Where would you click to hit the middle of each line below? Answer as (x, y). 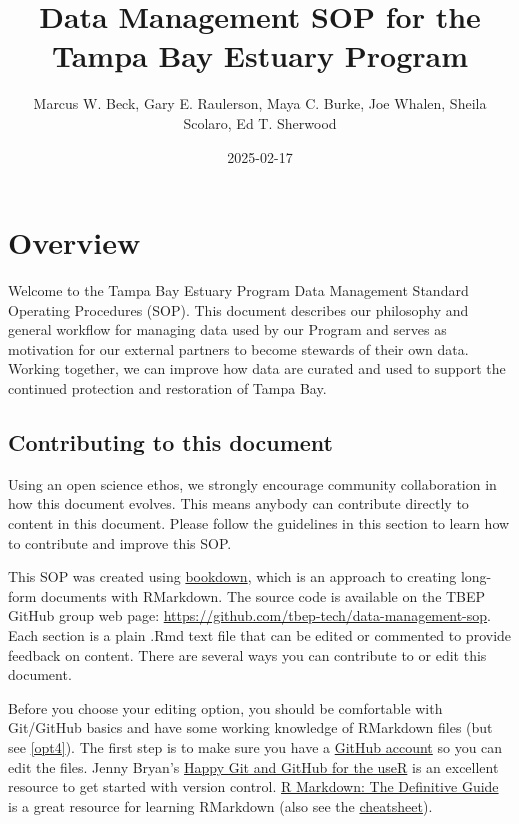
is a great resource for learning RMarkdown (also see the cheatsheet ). (220, 805)
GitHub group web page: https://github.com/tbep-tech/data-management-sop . (249, 615)
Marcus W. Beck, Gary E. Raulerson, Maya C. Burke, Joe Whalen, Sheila (260, 103)
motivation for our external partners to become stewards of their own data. (238, 348)
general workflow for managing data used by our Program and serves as (227, 329)
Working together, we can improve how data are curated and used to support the (257, 368)
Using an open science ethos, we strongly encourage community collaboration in (252, 483)
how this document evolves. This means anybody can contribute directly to (238, 503)
